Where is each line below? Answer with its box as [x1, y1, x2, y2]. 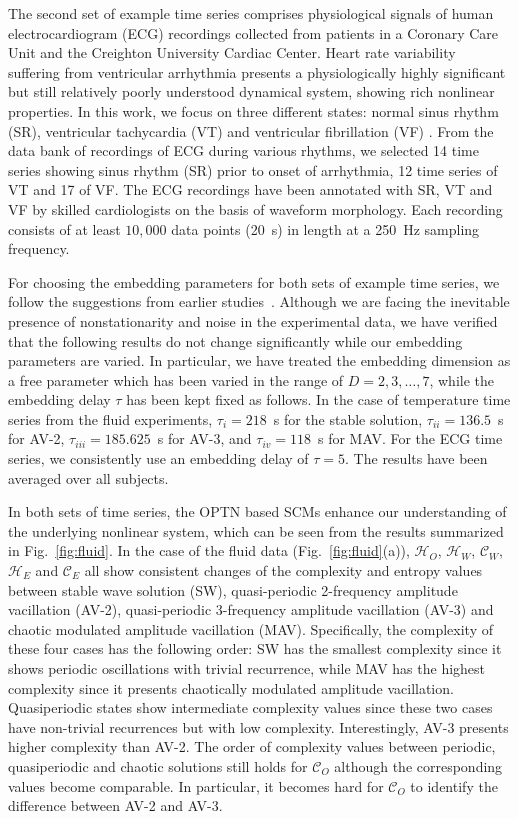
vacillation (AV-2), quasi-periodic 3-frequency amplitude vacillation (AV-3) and [8, 599, 494, 620]
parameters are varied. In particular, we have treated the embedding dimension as [8, 350, 511, 371]
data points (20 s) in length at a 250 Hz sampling [171, 218, 480, 239]
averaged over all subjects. [8, 467, 169, 488]
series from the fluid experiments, [8, 408, 213, 429]
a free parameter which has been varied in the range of [8, 369, 344, 390]
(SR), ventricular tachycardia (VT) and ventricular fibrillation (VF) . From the [8, 120, 494, 141]
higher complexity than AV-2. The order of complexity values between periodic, [8, 736, 496, 757]
